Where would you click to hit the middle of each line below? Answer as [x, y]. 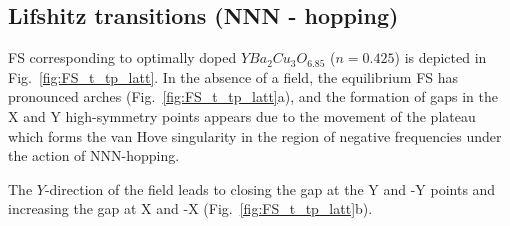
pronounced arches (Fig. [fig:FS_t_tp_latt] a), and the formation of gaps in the [253, 96]
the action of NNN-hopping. [94, 155]
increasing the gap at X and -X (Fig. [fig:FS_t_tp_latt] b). [190, 208]
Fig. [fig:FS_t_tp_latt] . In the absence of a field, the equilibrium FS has [233, 76]
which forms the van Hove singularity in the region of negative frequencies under [255, 135]
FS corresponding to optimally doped [122, 57]
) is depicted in [440, 57]
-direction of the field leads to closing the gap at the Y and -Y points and [270, 188]
